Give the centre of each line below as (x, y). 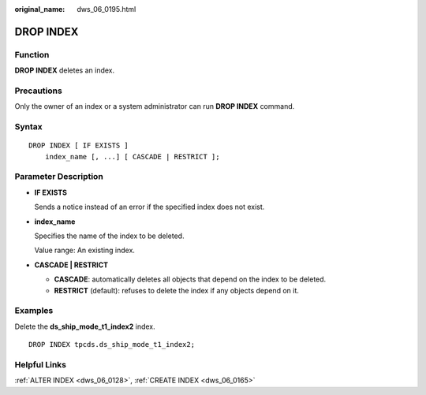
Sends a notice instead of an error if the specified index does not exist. (149, 207)
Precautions (38, 91)
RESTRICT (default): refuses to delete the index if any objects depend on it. (177, 290)
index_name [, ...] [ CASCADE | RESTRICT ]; (132, 157)
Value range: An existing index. (85, 250)
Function (32, 54)
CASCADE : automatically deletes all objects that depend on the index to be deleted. (190, 279)
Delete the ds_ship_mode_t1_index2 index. (85, 326)
